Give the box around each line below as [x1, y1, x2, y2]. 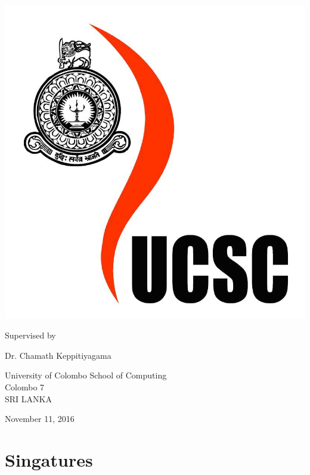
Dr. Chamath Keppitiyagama [5, 349, 111, 361]
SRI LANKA [5, 392, 52, 405]
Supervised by [5, 329, 56, 341]
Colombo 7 [5, 381, 45, 393]
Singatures [5, 448, 93, 472]
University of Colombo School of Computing [5, 369, 167, 381]
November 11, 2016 [5, 412, 75, 425]
